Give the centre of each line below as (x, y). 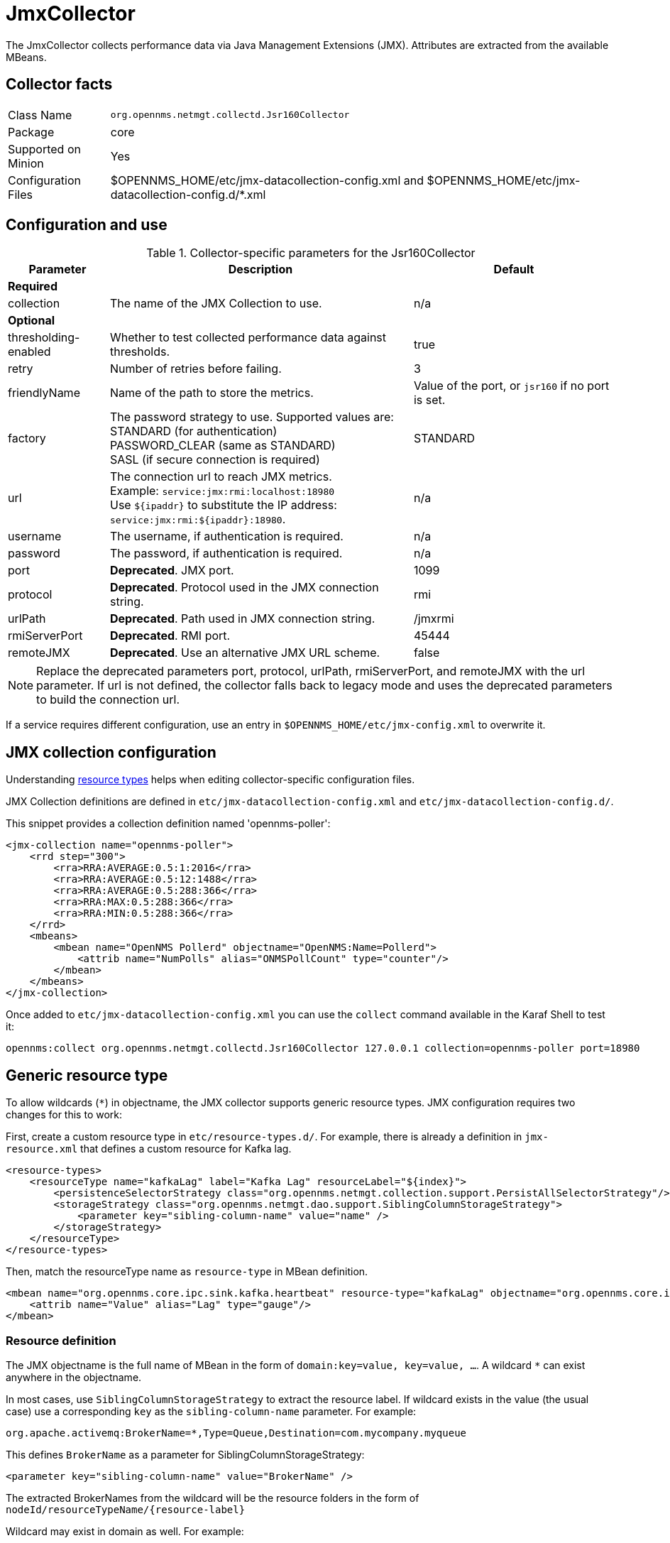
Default (514, 269)
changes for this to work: (64, 1115)
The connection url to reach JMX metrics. (221, 477)
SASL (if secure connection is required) (215, 460)
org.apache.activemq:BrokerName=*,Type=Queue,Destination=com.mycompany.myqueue (236, 1433)
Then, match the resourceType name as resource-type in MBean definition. (187, 1272)
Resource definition (61, 1340)
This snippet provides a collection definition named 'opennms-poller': (168, 824)
